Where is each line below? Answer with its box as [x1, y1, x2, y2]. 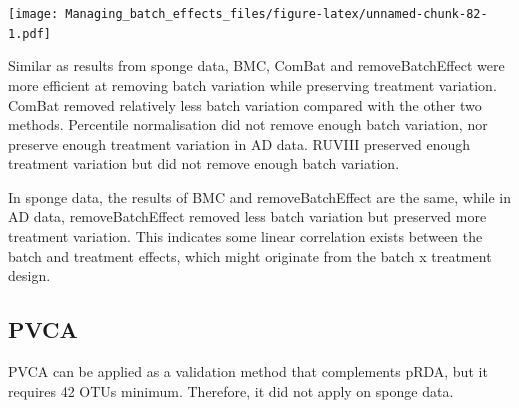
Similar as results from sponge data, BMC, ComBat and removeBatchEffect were [8, 55, 505, 76]
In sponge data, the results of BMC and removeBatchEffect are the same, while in [8, 186, 512, 207]
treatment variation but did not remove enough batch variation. [8, 153, 400, 174]
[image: [8, 7, 59, 21]
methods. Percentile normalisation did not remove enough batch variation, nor [8, 114, 488, 135]
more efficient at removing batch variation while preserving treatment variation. [8, 74, 497, 95]
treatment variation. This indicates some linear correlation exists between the [8, 226, 483, 247]
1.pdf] [8, 26, 51, 41]
